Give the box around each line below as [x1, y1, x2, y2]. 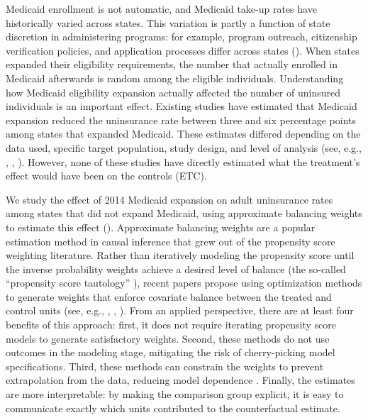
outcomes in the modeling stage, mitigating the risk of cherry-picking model [6, 345, 335, 360]
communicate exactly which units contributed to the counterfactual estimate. [6, 400, 340, 415]
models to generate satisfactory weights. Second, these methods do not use [6, 331, 330, 346]
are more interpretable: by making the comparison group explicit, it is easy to [6, 387, 344, 402]
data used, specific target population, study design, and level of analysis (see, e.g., [6, 140, 362, 155]
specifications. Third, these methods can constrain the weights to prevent [6, 358, 324, 373]
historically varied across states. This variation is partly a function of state [6, 15, 330, 30]
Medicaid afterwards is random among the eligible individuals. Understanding [6, 70, 344, 85]
